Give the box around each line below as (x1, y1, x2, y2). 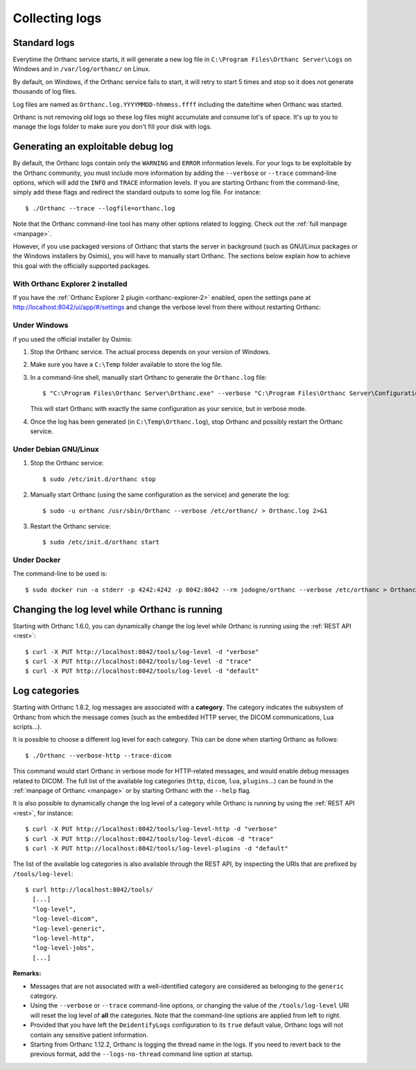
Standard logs (12, 37, 76, 49)
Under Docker (12, 555, 61, 565)
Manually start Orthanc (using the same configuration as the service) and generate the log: (30, 490, 291, 499)
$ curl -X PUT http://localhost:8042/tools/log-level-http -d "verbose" (25, 825, 277, 833)
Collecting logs (12, 10, 102, 26)
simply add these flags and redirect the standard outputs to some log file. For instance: (12, 188, 261, 197)
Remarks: (12, 969, 42, 978)
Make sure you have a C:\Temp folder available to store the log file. (30, 360, 223, 369)
